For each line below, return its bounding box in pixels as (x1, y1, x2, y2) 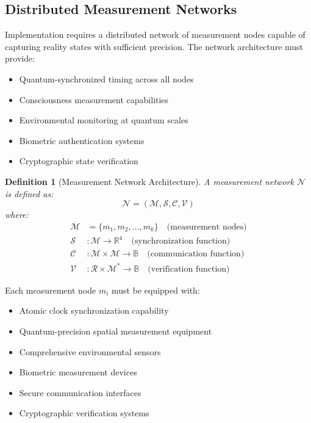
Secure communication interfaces (19, 386, 141, 399)
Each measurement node (5, 283, 96, 296)
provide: (5, 52, 35, 65)
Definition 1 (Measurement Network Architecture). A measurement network (5, 175, 294, 187)
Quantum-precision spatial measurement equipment (19, 325, 212, 338)
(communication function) (147, 250, 245, 259)
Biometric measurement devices (19, 366, 137, 378)
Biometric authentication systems (19, 134, 145, 146)
